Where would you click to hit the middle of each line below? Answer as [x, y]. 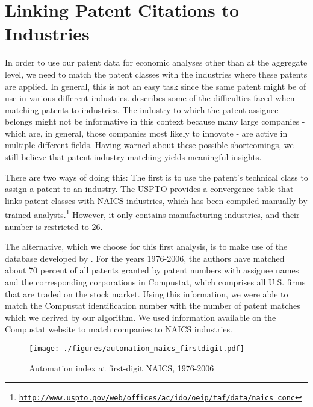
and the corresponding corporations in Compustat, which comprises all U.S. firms [155, 282]
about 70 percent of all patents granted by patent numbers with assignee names [152, 270]
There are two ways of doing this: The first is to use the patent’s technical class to [156, 177]
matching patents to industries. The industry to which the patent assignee [142, 109]
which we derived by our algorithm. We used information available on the [141, 317]
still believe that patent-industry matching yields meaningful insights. [133, 157]
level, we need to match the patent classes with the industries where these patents [156, 74]
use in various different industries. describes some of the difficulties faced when [150, 98]
